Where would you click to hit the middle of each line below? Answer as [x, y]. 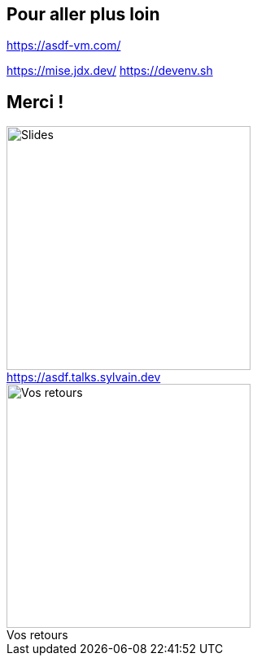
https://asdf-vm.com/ [64, 46]
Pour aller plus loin [83, 14]
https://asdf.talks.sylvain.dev [84, 377]
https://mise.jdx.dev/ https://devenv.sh [110, 71]
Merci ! [35, 102]
